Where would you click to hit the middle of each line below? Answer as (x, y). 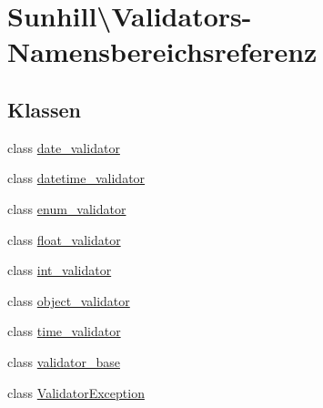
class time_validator (64, 331)
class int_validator (60, 270)
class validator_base (64, 361)
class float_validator (64, 239)
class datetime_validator (76, 178)
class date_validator (64, 147)
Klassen (44, 109)
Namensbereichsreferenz (162, 51)
